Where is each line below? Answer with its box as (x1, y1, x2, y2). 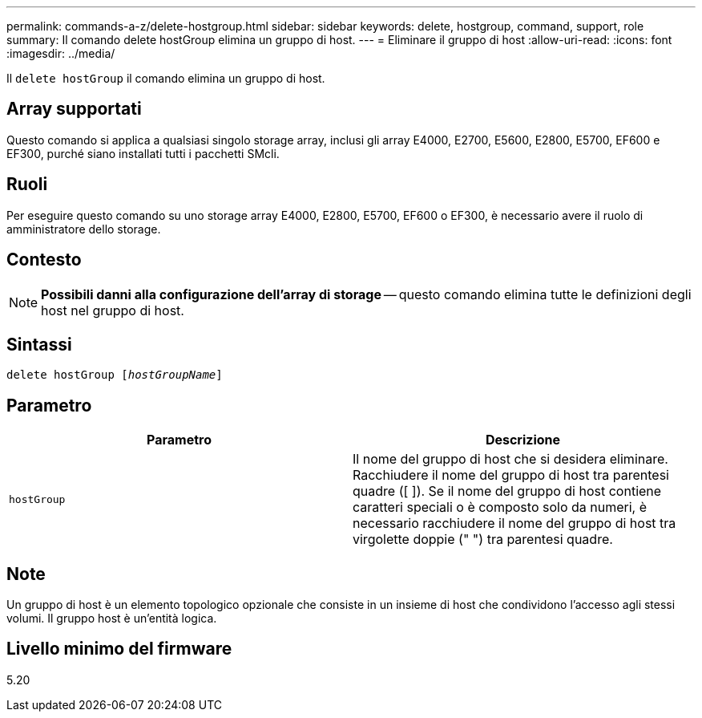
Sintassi (6, 334, 72, 355)
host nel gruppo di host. (41, 302, 184, 318)
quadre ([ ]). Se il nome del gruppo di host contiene (353, 483, 662, 500)
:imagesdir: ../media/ (6, 47, 115, 60)
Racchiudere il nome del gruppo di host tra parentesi (353, 467, 669, 484)
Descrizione (485, 432, 561, 448)
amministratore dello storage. (6, 221, 161, 236)
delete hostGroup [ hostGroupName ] (6, 368, 223, 382)
